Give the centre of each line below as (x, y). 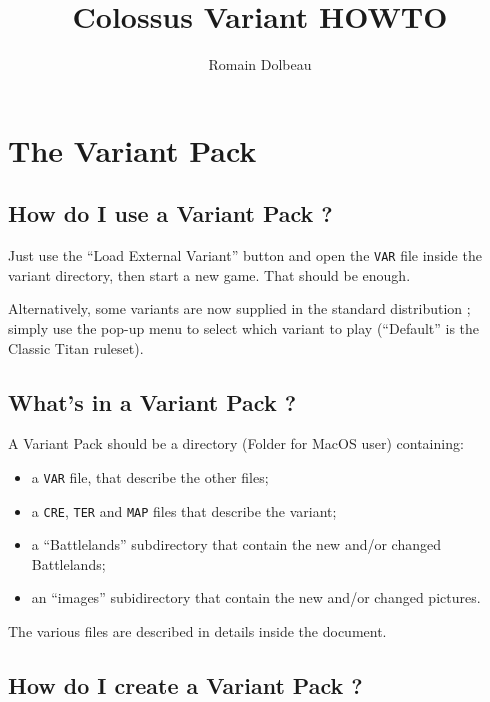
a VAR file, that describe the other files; (150, 476)
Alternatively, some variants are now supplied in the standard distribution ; (239, 308)
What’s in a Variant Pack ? (152, 401)
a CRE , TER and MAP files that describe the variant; (184, 510)
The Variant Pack (132, 149)
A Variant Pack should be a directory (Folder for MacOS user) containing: (236, 443)
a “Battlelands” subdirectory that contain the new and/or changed (236, 544)
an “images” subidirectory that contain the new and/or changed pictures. (256, 597)
